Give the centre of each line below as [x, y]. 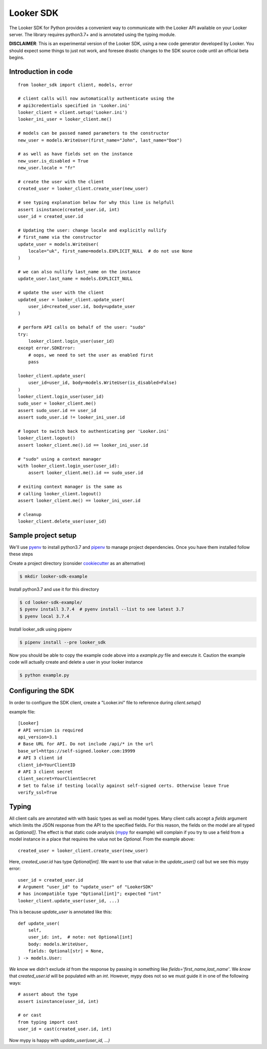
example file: [22, 712]
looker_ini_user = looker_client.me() [65, 119]
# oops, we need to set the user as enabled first [91, 355]
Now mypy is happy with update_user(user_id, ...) [60, 1040]
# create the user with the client [61, 182]
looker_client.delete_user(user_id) [62, 522]
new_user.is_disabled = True [53, 161]
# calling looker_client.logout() [60, 494]
